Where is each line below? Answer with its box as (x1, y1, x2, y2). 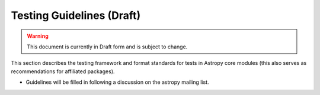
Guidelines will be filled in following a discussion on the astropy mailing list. (25, 78, 209, 86)
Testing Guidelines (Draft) (11, 9, 141, 22)
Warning (27, 32, 49, 40)
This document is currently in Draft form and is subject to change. (27, 43, 188, 50)
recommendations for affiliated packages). (11, 68, 115, 75)
